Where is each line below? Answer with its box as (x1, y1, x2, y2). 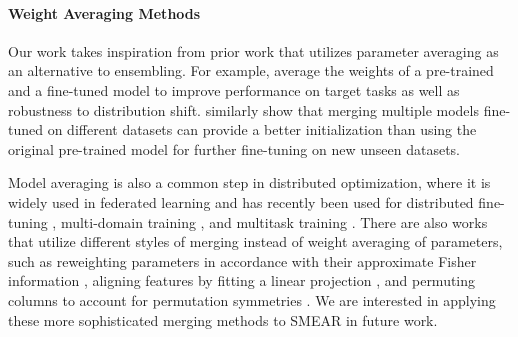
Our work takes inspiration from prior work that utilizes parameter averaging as (8, 40, 499, 61)
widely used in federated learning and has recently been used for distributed (8, 191, 474, 212)
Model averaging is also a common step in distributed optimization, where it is (8, 172, 491, 193)
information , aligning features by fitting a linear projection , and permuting (8, 270, 476, 291)
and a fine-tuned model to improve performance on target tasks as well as (8, 79, 460, 100)
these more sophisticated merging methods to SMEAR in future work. (8, 309, 438, 330)
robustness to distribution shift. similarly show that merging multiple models (8, 99, 479, 120)
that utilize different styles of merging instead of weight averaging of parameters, (8, 231, 503, 252)
